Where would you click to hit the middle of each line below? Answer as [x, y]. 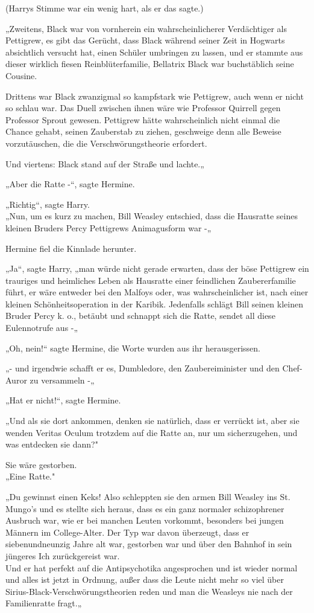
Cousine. [21, 75]
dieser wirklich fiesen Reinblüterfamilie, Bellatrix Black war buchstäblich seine [150, 64]
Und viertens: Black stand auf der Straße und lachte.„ [105, 163]
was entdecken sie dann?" [52, 444]
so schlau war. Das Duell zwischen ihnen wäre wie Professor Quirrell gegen [143, 108]
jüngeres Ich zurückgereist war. [63, 555]
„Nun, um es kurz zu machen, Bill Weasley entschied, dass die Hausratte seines [152, 216]
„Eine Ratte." [30, 476]
